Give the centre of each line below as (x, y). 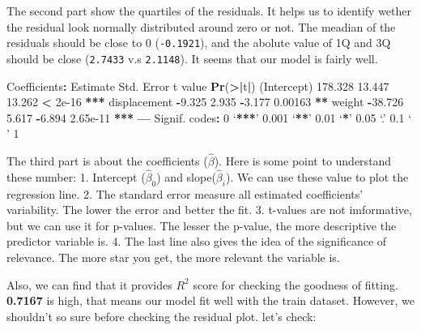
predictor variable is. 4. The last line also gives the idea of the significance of (197, 241)
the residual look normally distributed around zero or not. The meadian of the (201, 26)
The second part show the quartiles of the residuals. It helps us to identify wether (209, 11)
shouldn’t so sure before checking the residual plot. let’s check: (162, 316)
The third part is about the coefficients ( (107, 161)
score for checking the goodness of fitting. (296, 284)
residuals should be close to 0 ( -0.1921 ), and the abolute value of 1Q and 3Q (199, 43)
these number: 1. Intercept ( (76, 176)
